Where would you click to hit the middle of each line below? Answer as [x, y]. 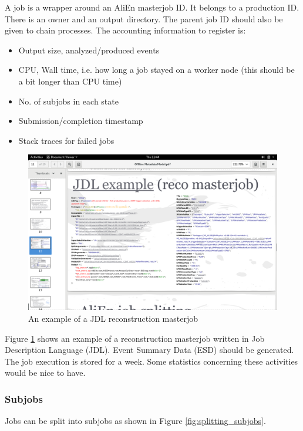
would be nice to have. [45, 373]
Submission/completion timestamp [81, 121]
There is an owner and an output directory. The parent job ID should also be [144, 18]
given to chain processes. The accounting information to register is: [125, 30]
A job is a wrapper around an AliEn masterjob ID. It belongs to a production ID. [152, 7]
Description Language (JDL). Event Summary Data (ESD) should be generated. [149, 350]
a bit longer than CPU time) [70, 81]
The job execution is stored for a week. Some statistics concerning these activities [151, 361]
